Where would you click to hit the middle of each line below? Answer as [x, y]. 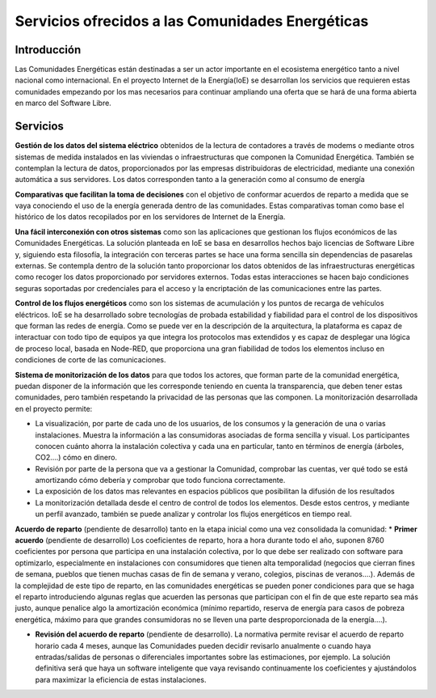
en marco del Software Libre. [63, 103]
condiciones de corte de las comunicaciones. [90, 360]
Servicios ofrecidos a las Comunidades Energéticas [192, 21]
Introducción [48, 50]
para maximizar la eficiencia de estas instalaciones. [121, 679]
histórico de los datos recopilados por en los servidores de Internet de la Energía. [150, 217]
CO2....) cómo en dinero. [76, 458]
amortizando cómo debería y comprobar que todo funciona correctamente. [160, 480]
